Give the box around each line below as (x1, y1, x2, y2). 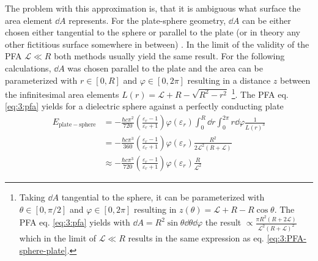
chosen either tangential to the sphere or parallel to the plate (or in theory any (5, 26, 300, 39)
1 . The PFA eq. (231, 86, 289, 100)
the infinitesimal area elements (5, 87, 119, 100)
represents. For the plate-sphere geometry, (68, 13, 226, 26)
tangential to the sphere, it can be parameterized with (61, 190, 265, 203)
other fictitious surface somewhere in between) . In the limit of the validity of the (5, 37, 309, 50)
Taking (19, 190, 45, 203)
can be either (242, 13, 291, 26)
